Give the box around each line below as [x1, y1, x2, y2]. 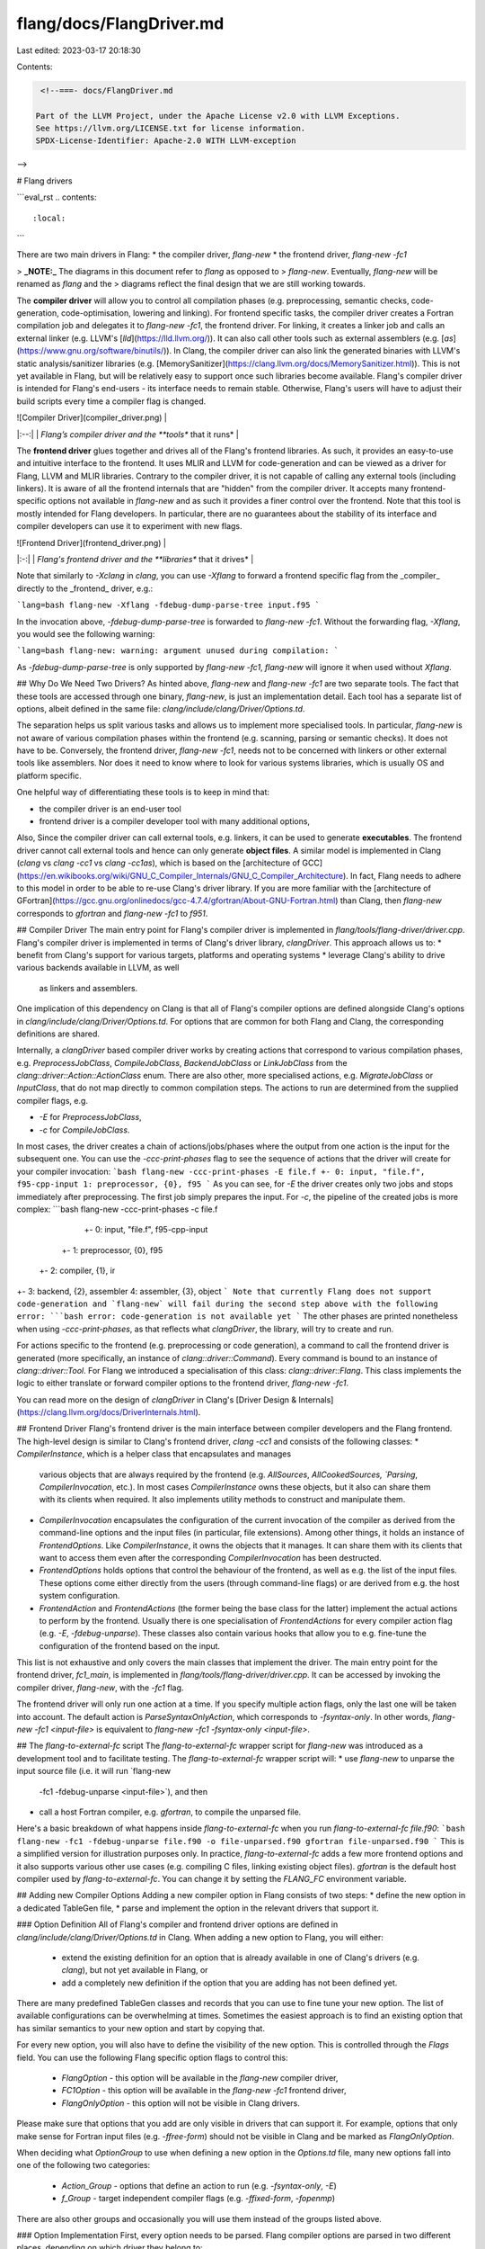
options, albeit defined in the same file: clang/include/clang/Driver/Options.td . [16, 703, 305, 714]
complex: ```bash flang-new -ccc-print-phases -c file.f [16, 1204, 218, 1214]
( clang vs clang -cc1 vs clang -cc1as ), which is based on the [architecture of [16, 857, 301, 868]
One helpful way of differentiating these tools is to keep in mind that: [16, 787, 269, 798]
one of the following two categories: [16, 2160, 151, 2171]
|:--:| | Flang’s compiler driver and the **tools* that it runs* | [16, 428, 240, 440]
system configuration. [39, 1590, 120, 1601]
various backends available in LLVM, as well [16, 963, 180, 973]
